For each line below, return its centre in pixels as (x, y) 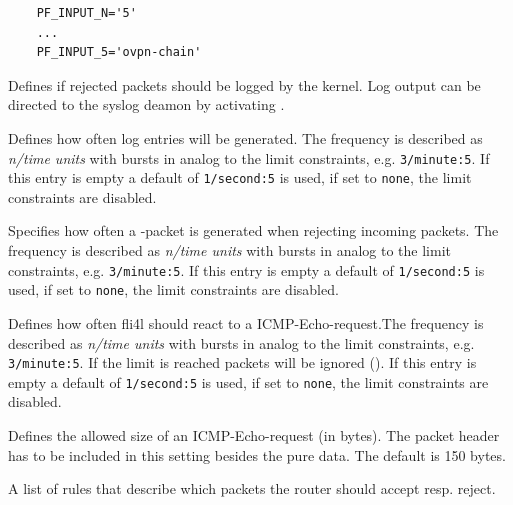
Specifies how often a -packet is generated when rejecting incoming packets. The (253, 230)
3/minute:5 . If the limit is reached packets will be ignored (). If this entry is (242, 362)
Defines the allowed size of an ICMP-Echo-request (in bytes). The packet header (254, 435)
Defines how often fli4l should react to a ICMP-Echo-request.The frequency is (246, 322)
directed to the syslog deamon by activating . (146, 104)
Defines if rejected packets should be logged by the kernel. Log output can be (244, 84)
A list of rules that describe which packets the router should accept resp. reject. (252, 488)
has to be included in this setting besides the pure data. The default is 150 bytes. (257, 454)
